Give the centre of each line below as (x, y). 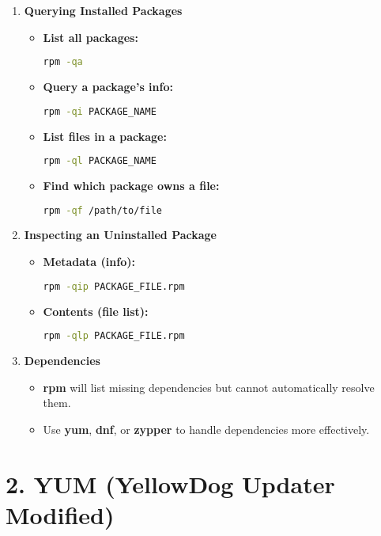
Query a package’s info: (108, 87)
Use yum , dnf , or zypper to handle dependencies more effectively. (206, 429)
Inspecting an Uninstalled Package (120, 235)
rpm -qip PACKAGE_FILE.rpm (114, 286)
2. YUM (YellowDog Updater (170, 483)
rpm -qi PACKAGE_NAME (100, 111)
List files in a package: (105, 136)
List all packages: (91, 37)
